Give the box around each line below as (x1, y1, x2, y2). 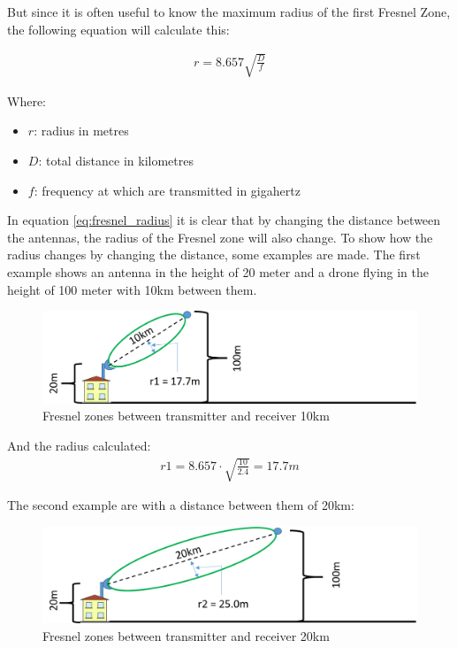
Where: (7, 91, 46, 110)
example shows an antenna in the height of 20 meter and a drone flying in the (7, 262, 430, 281)
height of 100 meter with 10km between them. (7, 280, 257, 298)
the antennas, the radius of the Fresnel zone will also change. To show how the (7, 228, 433, 246)
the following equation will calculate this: (7, 19, 230, 38)
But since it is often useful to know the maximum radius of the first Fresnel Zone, (7, 3, 451, 20)
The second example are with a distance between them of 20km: (7, 496, 354, 514)
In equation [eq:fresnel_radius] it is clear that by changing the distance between (7, 211, 441, 229)
